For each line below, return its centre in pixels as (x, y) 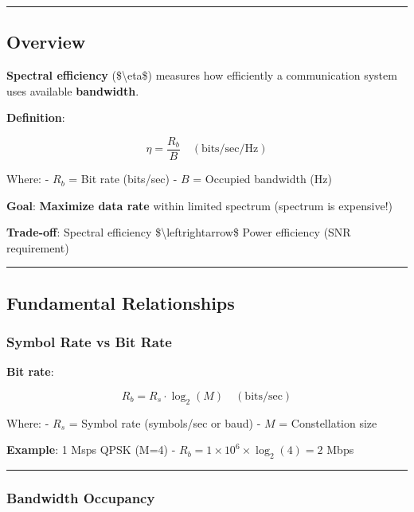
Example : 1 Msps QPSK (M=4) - (91, 449)
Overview (46, 42)
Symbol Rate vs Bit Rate (89, 342)
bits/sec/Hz (230, 149)
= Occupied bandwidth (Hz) (262, 179)
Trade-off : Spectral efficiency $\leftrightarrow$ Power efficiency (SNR (179, 232)
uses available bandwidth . (73, 90)
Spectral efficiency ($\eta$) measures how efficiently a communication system (202, 75)
